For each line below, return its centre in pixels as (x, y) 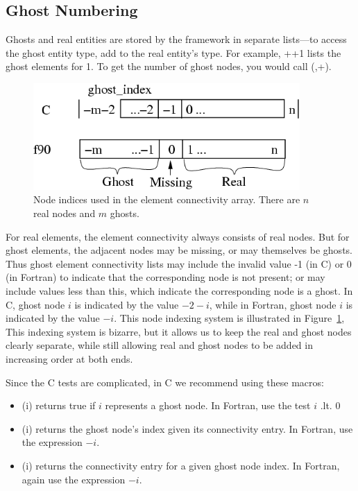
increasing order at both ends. (69, 359)
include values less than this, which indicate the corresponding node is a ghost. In (179, 291)
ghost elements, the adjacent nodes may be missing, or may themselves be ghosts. (179, 250)
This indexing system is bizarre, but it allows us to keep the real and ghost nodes (179, 331)
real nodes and (65, 213)
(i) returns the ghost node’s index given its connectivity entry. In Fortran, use (187, 428)
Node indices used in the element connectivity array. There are (167, 199)
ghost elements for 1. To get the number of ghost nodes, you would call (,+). (169, 66)
